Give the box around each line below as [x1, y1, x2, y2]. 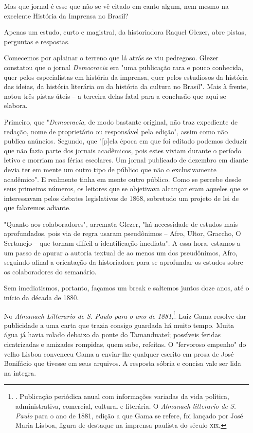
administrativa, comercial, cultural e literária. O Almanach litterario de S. [15, 401, 236, 411]
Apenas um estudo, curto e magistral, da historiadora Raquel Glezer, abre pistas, [4, 27, 246, 37]
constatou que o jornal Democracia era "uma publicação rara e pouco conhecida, [4, 62, 244, 72]
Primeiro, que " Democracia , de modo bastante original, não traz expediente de [4, 116, 238, 126]
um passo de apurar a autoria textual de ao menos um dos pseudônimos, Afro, [4, 247, 238, 257]
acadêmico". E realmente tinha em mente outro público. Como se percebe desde [4, 174, 241, 184]
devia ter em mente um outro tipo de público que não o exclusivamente [4, 164, 217, 174]
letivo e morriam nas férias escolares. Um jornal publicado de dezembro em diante [4, 155, 248, 165]
